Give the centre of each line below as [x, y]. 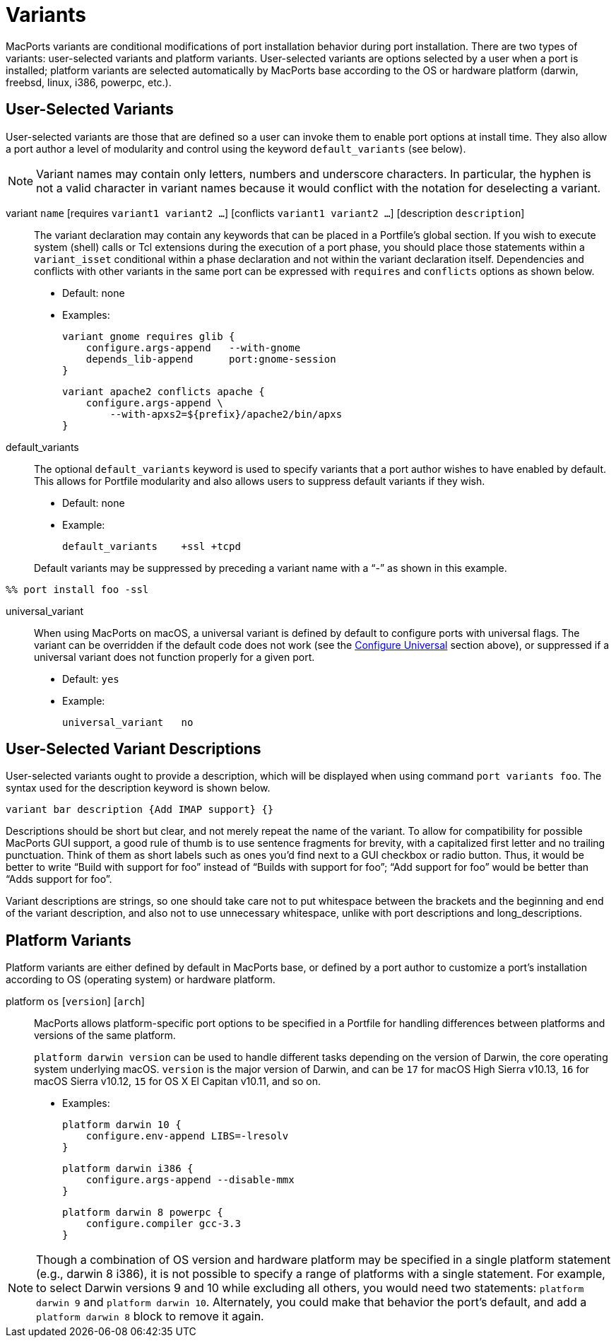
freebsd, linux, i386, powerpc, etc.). [89, 82]
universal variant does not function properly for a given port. [174, 657]
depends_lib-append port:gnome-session [211, 359]
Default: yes [91, 679]
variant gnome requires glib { [149, 336]
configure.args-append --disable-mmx [190, 1180]
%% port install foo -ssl [77, 589]
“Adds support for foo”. [59, 879]
